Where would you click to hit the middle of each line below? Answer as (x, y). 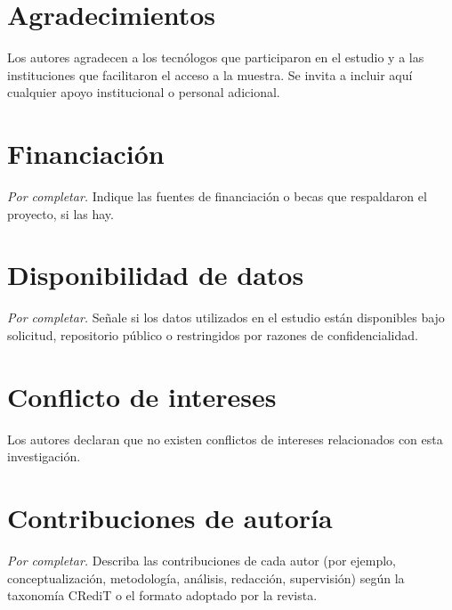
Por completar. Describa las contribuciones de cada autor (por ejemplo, (202, 560)
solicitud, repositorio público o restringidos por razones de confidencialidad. (213, 334)
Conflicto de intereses (142, 396)
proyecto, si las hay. (61, 213)
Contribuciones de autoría (170, 518)
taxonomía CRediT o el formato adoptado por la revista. (162, 595)
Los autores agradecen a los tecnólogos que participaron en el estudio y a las (216, 57)
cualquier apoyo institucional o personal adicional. (144, 92)
